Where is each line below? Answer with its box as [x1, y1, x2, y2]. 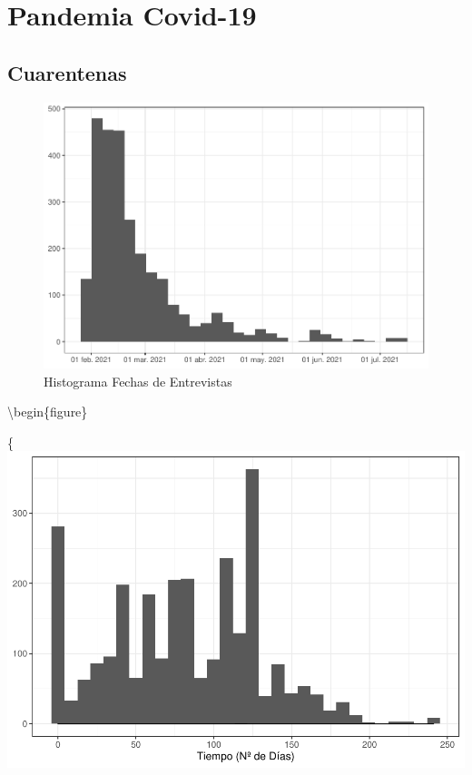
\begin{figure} [7, 402, 88, 421]
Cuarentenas [7, 58, 127, 86]
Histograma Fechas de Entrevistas [44, 371, 232, 390]
